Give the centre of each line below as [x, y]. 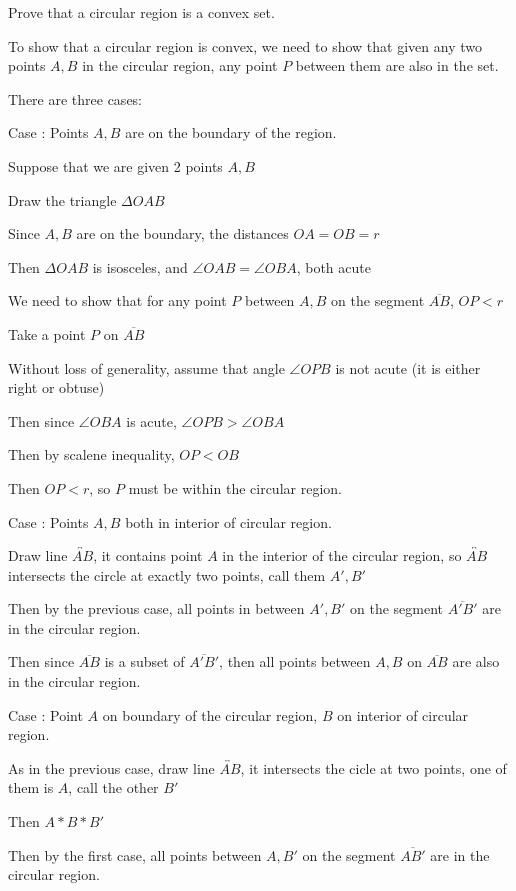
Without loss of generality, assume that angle [146, 367]
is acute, [151, 420]
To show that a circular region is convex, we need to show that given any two [245, 45]
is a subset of [144, 661]
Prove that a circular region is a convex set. [141, 12]
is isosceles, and [140, 266]
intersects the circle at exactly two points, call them [167, 574]
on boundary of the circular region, [210, 714]
